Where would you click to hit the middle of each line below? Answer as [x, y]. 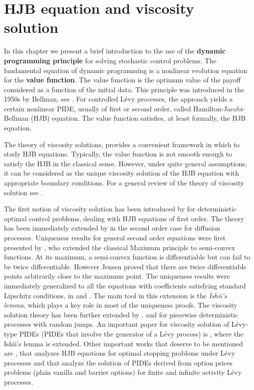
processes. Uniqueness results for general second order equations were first [115, 237]
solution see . [23, 192]
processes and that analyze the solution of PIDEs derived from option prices [118, 362]
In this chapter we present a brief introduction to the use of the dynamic [115, 51]
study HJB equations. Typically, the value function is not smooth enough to [118, 154]
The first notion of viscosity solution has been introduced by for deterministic [120, 209]
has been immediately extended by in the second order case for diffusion [112, 228]
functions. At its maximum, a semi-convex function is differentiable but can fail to [127, 257]
